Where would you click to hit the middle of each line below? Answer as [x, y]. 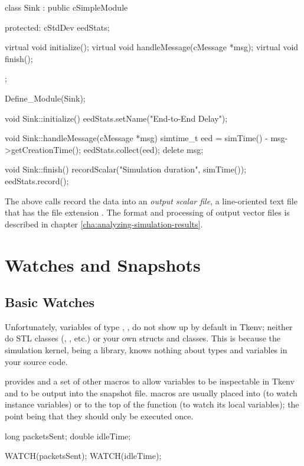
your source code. [36, 361]
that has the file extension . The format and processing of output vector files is [147, 212]
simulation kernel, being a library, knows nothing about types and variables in [146, 350]
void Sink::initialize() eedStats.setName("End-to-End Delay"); [116, 118]
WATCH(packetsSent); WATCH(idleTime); [83, 456]
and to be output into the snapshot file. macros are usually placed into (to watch [151, 392]
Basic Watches [50, 302]
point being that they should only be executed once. [99, 416]
